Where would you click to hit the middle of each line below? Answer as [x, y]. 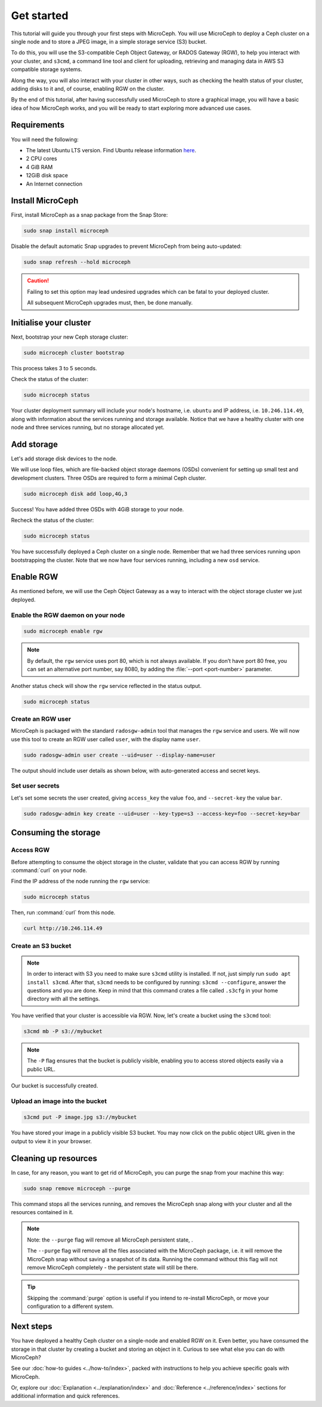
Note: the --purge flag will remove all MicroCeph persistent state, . [110, 1240]
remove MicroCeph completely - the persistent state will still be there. [113, 1268]
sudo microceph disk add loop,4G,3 [75, 494]
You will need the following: [45, 139]
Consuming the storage [56, 833]
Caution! [38, 281]
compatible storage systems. [47, 69]
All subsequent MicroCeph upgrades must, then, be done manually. [110, 303]
